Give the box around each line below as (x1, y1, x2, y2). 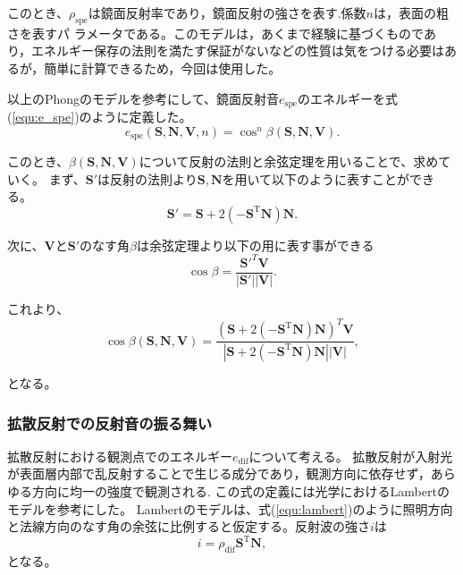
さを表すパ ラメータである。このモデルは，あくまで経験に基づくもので (7, 23, 424, 42)
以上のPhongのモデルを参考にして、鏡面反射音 (7, 89, 279, 107)
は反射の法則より (97, 169, 198, 188)
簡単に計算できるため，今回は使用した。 (44, 58, 282, 77)
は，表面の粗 (373, 4, 449, 21)
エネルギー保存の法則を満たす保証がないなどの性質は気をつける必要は (31, 41, 445, 60)
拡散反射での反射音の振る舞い (7, 411, 213, 434)
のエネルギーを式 (297, 89, 398, 107)
